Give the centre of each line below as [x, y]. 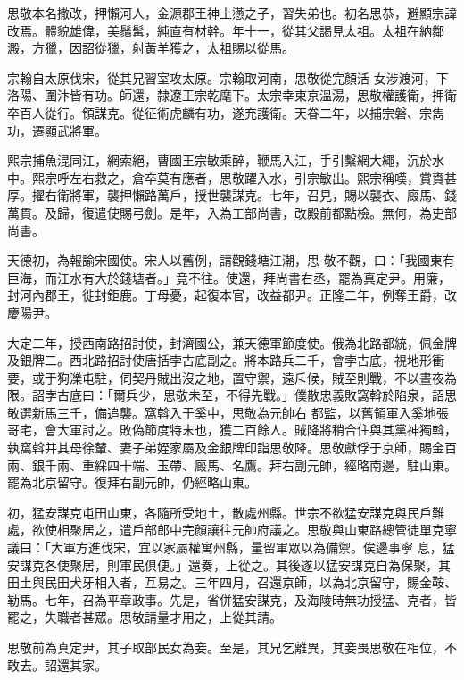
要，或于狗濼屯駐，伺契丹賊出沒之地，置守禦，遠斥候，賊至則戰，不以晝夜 [226, 377]
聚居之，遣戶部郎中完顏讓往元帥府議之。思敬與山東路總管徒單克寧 [263, 530]
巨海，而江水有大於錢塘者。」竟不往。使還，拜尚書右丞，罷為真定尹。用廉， [229, 277]
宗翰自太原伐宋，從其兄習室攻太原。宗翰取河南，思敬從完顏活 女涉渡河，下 [228, 77]
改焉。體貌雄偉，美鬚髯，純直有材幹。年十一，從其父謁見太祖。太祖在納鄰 [226, 30]
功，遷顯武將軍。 [57, 130]
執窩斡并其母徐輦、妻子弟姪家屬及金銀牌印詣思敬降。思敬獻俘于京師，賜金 [226, 448]
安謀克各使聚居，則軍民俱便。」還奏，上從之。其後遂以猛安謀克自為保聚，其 [229, 564]
